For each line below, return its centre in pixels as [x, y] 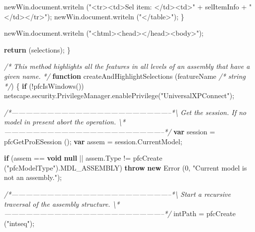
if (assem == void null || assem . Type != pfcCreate [83, 158]
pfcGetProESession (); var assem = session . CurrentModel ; [93, 141]
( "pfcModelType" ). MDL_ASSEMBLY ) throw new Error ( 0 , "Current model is [126, 167]
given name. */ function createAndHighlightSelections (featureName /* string [125, 76]
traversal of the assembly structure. [57, 203]
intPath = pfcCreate [205, 213]
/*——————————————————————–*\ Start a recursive [118, 194]
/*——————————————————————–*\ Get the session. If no [125, 112]
